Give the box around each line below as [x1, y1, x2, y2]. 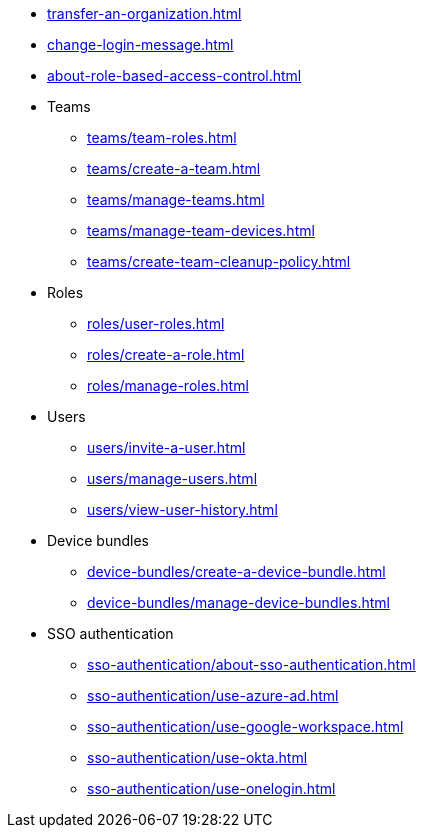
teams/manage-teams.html [87, 191, 265, 208]
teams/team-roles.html [87, 129, 237, 146]
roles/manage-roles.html [87, 377, 249, 394]
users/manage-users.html [87, 470, 258, 487]
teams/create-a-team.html [87, 160, 261, 177]
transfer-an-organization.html [47, 5, 242, 22]
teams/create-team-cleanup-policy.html [87, 253, 351, 270]
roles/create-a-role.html [87, 346, 245, 363]
